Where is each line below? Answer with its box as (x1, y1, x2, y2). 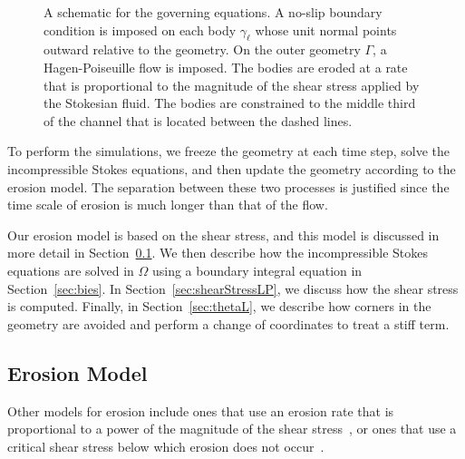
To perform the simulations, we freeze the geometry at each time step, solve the (7, 142, 450, 161)
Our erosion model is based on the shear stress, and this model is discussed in (7, 225, 440, 244)
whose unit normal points (255, 20, 397, 39)
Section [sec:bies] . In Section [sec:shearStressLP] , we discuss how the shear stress (7, 278, 459, 298)
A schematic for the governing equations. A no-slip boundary (44, 3, 383, 21)
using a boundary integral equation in (151, 260, 363, 279)
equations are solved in (7, 260, 134, 279)
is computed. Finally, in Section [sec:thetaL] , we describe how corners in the (7, 297, 431, 316)
